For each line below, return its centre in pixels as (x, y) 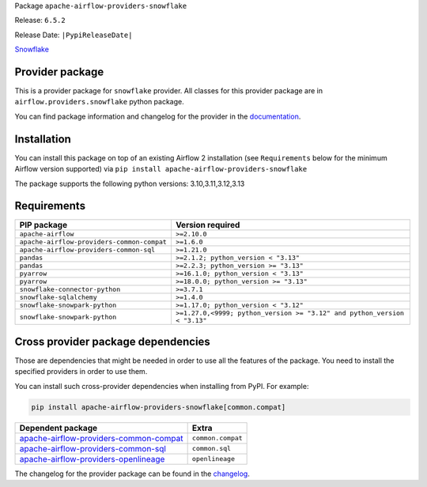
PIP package (43, 225)
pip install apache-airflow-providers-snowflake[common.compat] (159, 407)
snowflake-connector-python (70, 290)
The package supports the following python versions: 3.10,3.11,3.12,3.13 (130, 183)
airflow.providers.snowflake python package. (100, 102)
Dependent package (59, 428)
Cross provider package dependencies (113, 341)
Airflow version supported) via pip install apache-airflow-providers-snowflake (161, 169)
